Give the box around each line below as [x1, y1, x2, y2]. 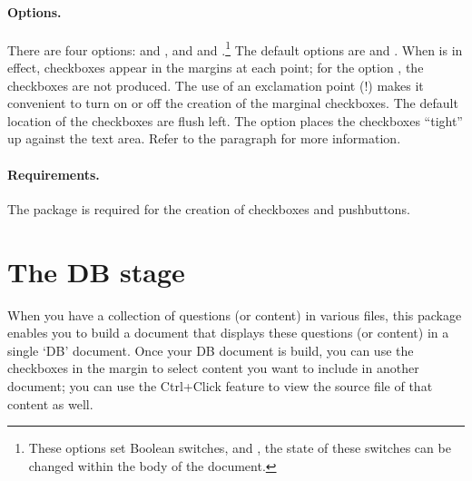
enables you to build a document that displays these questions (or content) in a [7, 323, 449, 342]
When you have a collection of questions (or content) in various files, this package [7, 305, 462, 324]
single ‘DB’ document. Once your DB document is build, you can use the [7, 340, 414, 359]
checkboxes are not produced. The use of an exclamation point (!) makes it [7, 75, 424, 94]
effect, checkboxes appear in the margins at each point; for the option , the [7, 58, 424, 77]
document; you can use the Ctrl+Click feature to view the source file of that [7, 376, 433, 395]
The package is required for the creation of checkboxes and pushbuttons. [7, 199, 410, 218]
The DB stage [7, 252, 185, 290]
